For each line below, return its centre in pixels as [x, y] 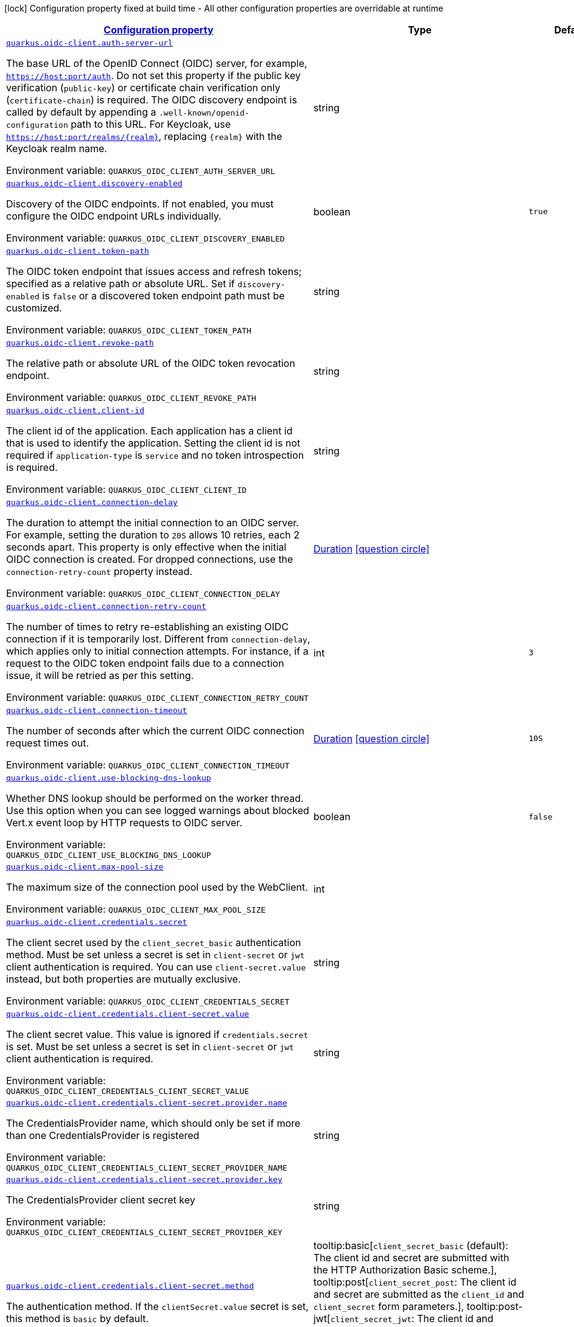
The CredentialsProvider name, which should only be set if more [153, 1123]
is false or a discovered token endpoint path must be [163, 296]
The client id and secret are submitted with [411, 1258]
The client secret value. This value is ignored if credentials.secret [157, 1034]
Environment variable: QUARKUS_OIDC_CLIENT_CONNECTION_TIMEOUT [148, 765]
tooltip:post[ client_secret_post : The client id [415, 1282]
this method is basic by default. [78, 1318]
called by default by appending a [81, 112]
